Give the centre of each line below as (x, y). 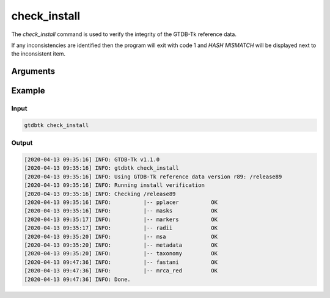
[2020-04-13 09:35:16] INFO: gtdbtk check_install (102, 168)
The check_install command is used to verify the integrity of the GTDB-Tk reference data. (124, 34)
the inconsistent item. (38, 54)
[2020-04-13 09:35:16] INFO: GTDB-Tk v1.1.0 (92, 160)
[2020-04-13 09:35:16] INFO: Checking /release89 (100, 194)
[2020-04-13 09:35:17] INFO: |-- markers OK (121, 219)
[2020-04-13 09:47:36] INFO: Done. (77, 279)
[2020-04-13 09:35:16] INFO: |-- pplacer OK (121, 202)
